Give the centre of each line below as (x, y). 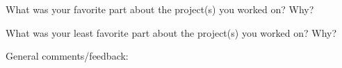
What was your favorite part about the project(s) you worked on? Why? (160, 9)
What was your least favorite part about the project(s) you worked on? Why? (171, 32)
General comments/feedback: (67, 56)
